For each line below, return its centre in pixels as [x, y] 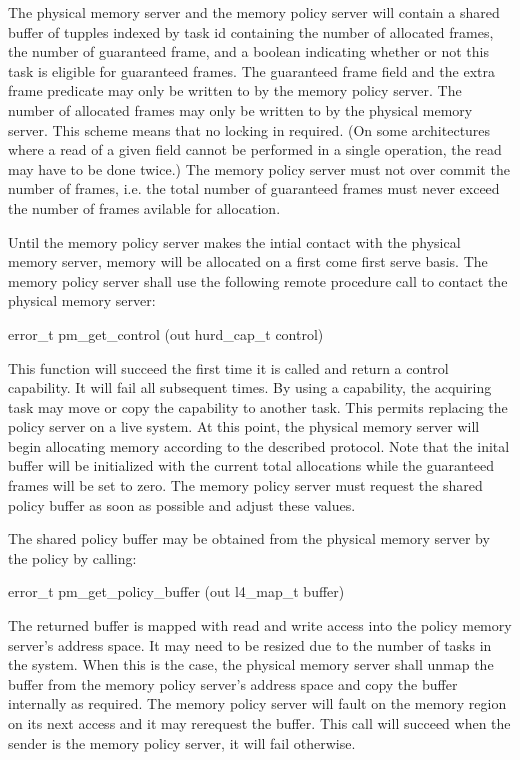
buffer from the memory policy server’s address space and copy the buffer [233, 683]
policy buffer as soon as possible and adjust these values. [182, 504]
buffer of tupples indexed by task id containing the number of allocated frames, [251, 31]
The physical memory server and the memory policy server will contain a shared [254, 12]
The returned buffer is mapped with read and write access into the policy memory [260, 625]
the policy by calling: [72, 557]
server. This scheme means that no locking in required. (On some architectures [249, 129]
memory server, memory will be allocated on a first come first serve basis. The [248, 261]
